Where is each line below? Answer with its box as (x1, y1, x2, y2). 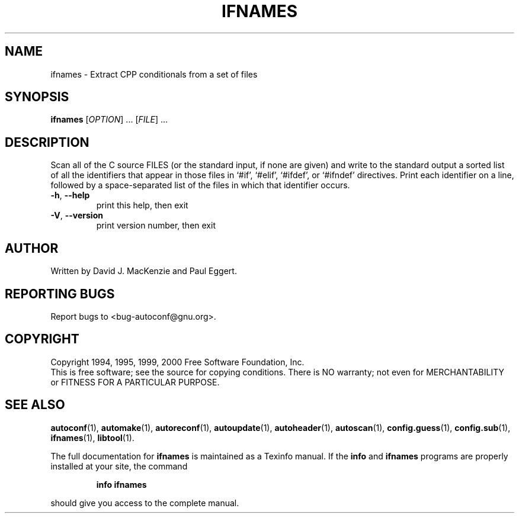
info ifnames (96, 479, 147, 490)
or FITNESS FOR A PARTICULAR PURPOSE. (50, 377, 220, 387)
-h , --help (50, 190, 90, 201)
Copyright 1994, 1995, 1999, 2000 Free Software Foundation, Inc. (50, 356, 305, 367)
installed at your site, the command (50, 461, 188, 471)
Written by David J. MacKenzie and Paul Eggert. (50, 266, 237, 276)
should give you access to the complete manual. (50, 497, 239, 508)
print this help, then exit (96, 200, 188, 211)
